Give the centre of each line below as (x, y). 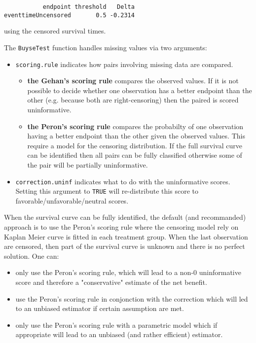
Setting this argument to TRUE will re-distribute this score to (107, 191)
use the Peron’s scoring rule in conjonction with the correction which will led (132, 298)
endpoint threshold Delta (89, 7)
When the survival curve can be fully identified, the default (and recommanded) (125, 217)
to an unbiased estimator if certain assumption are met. (100, 308)
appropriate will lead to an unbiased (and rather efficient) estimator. (119, 334)
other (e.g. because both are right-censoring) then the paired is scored (133, 100)
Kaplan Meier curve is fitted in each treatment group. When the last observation (126, 236)
